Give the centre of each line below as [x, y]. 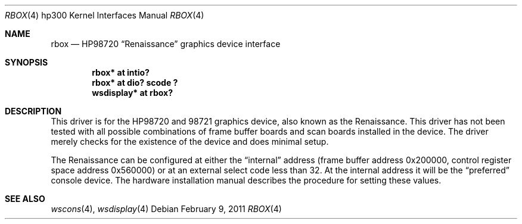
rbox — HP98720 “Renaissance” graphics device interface [166, 44]
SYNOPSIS [27, 62]
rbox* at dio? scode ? [135, 83]
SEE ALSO [25, 199]
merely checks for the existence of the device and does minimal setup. [190, 141]
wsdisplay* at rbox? [133, 93]
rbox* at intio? [121, 72]
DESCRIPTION [33, 111]
